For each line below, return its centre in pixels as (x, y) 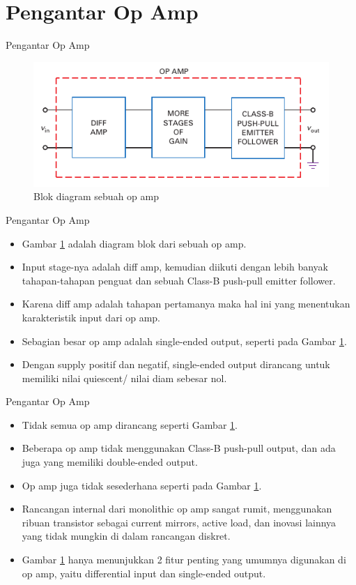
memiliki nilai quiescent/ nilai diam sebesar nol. (124, 378)
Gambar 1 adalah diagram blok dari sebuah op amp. (134, 243)
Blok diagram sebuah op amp (96, 196)
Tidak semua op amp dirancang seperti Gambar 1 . (130, 424)
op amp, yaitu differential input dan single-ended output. (144, 573)
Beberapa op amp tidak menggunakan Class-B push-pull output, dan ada (179, 448)
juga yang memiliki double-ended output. (110, 462)
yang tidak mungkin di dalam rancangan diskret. (126, 536)
